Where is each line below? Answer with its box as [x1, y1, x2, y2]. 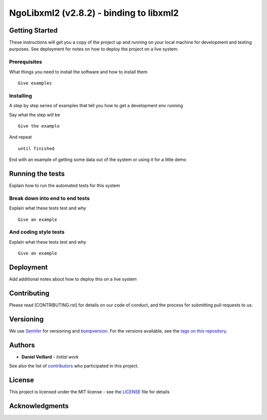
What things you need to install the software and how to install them [9, 69, 148, 75]
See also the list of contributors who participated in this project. [9, 363, 139, 369]
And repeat [9, 134, 32, 140]
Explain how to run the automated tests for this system [9, 182, 121, 188]
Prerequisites [9, 58, 42, 65]
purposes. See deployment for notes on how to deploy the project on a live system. [9, 46, 179, 52]
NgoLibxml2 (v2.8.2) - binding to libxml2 [9, 7, 179, 18]
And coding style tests [9, 229, 65, 236]
